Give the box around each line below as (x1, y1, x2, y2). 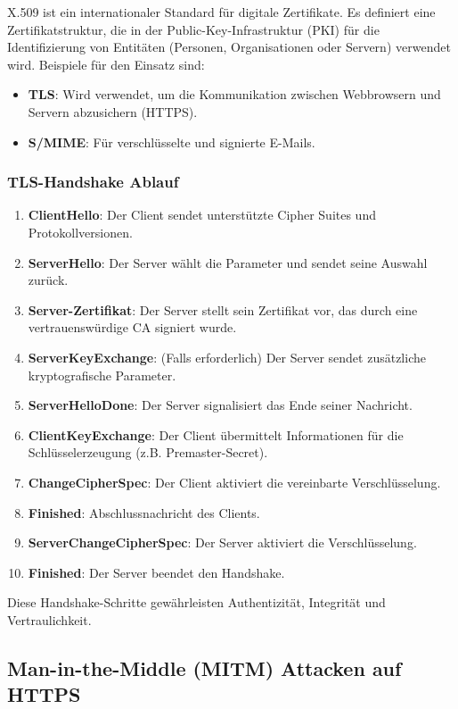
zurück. (28, 271, 69, 289)
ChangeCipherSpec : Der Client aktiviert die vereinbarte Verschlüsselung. (28, 472, 441, 491)
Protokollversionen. (28, 222, 133, 241)
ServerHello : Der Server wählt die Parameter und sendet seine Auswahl (28, 253, 428, 271)
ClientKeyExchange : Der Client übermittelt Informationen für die (28, 425, 404, 444)
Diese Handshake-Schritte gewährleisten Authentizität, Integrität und (7, 593, 386, 612)
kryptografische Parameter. (28, 365, 176, 384)
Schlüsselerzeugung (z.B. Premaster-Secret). (28, 443, 268, 462)
